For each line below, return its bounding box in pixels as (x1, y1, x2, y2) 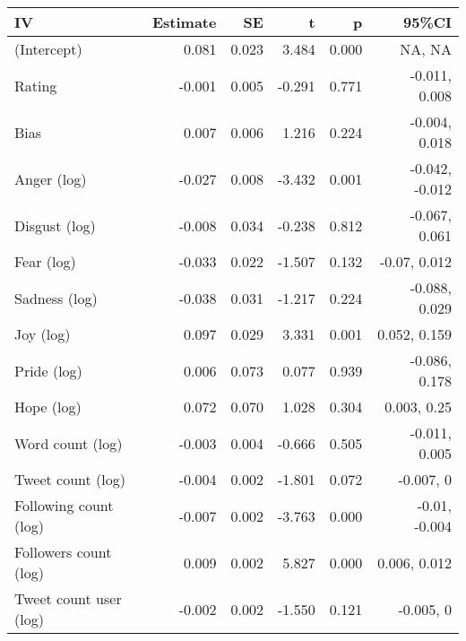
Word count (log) (14, 432, 123, 454)
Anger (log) (14, 168, 87, 189)
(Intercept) (14, 39, 82, 59)
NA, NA (400, 39, 452, 59)
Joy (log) (14, 324, 71, 344)
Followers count (14, 541, 112, 562)
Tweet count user (14, 588, 122, 609)
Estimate (151, 12, 217, 32)
